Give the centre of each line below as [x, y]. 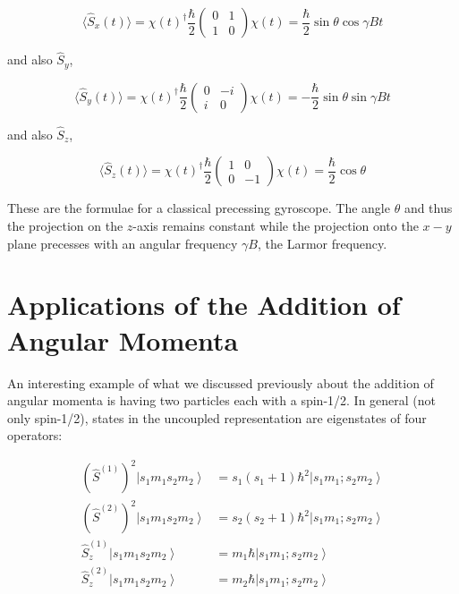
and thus [428, 208]
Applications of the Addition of [204, 305]
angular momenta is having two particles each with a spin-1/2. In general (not [222, 400]
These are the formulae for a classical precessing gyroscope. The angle [199, 208]
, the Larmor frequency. [322, 243]
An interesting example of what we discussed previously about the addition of [221, 382]
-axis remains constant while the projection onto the [276, 226]
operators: [35, 435]
